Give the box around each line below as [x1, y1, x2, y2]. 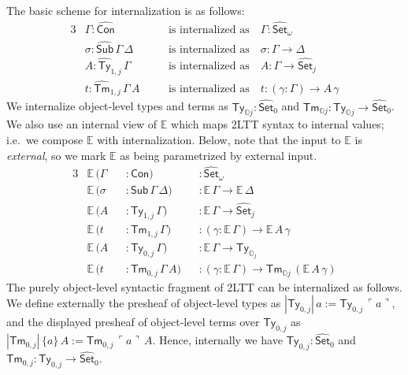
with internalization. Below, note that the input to [97, 131, 341, 147]
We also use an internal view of [6, 116, 158, 132]
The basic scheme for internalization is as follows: [6, 2, 245, 18]
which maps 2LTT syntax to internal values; [171, 116, 384, 132]
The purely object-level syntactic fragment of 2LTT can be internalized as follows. [6, 278, 402, 295]
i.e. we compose [6, 131, 83, 147]
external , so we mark [6, 147, 106, 163]
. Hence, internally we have [152, 332, 283, 348]
